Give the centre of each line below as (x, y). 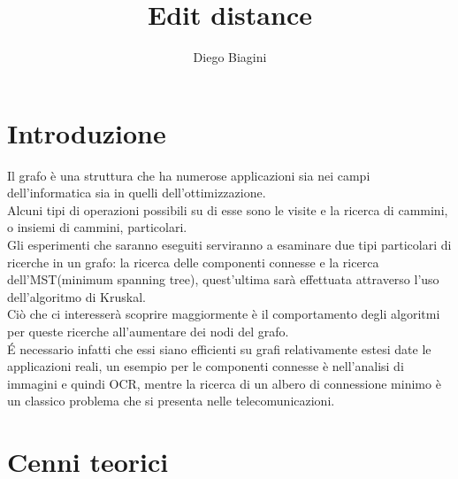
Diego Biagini (230, 57)
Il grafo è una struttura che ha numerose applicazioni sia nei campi (189, 175)
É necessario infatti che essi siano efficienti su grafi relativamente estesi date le (219, 348)
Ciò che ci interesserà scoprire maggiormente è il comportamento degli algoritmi (224, 314)
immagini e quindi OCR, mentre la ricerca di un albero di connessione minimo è (224, 383)
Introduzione (87, 132)
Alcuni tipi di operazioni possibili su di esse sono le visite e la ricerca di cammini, (228, 209)
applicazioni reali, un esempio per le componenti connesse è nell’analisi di (206, 366)
